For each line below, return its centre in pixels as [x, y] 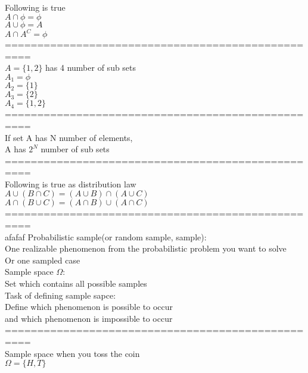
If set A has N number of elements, [69, 137]
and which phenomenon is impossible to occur [89, 318]
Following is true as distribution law [71, 184]
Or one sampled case [43, 260]
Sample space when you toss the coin [72, 353]
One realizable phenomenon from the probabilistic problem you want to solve [146, 248]
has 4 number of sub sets [91, 68]
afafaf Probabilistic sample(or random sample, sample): [106, 236]
